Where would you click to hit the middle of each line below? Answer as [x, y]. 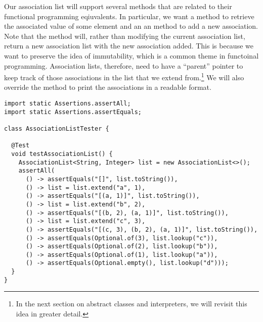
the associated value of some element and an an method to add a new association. [131, 26]
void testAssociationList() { [62, 154]
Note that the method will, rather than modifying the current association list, [125, 36]
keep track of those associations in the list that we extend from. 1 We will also [124, 76]
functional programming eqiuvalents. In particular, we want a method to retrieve [129, 16]
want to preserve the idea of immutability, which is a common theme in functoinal [131, 55]
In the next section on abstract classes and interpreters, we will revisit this [131, 304]
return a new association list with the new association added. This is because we [129, 46]
